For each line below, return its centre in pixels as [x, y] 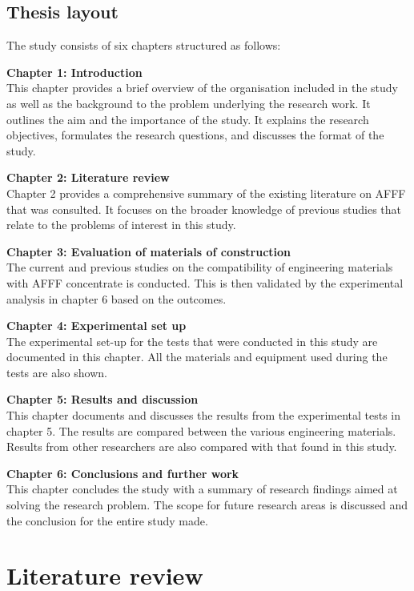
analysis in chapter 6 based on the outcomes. [117, 298]
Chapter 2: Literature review [88, 177]
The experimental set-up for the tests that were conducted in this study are [192, 341]
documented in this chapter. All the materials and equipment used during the [197, 357]
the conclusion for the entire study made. [107, 520]
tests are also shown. [57, 372]
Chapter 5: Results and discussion [102, 399]
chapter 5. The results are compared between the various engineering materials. [201, 430]
